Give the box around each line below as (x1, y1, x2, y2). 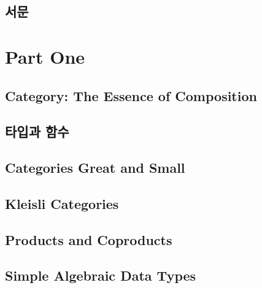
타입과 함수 (5, 122, 69, 141)
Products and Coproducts (5, 230, 172, 249)
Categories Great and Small (5, 158, 185, 177)
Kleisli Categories (5, 194, 119, 213)
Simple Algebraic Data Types (5, 266, 196, 285)
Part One (5, 44, 85, 69)
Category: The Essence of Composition (5, 86, 257, 105)
